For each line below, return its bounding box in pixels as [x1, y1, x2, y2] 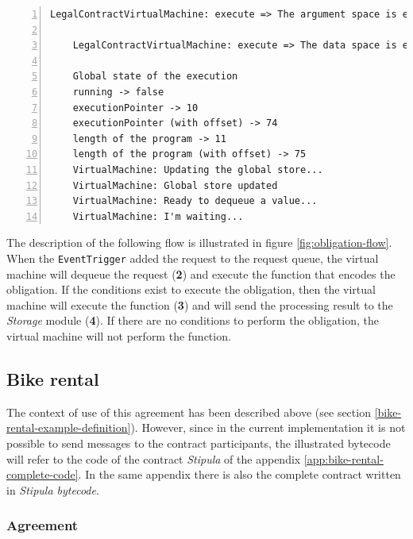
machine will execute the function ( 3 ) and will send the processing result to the [6, 296, 393, 313]
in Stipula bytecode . [6, 481, 99, 498]
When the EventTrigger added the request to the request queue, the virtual [6, 249, 379, 266]
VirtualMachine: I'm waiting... [72, 210, 244, 222]
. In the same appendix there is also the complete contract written [78, 466, 401, 483]
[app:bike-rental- [303, 450, 384, 467]
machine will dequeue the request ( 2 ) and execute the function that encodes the [6, 265, 396, 282]
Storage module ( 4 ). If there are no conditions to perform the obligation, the [6, 312, 379, 329]
